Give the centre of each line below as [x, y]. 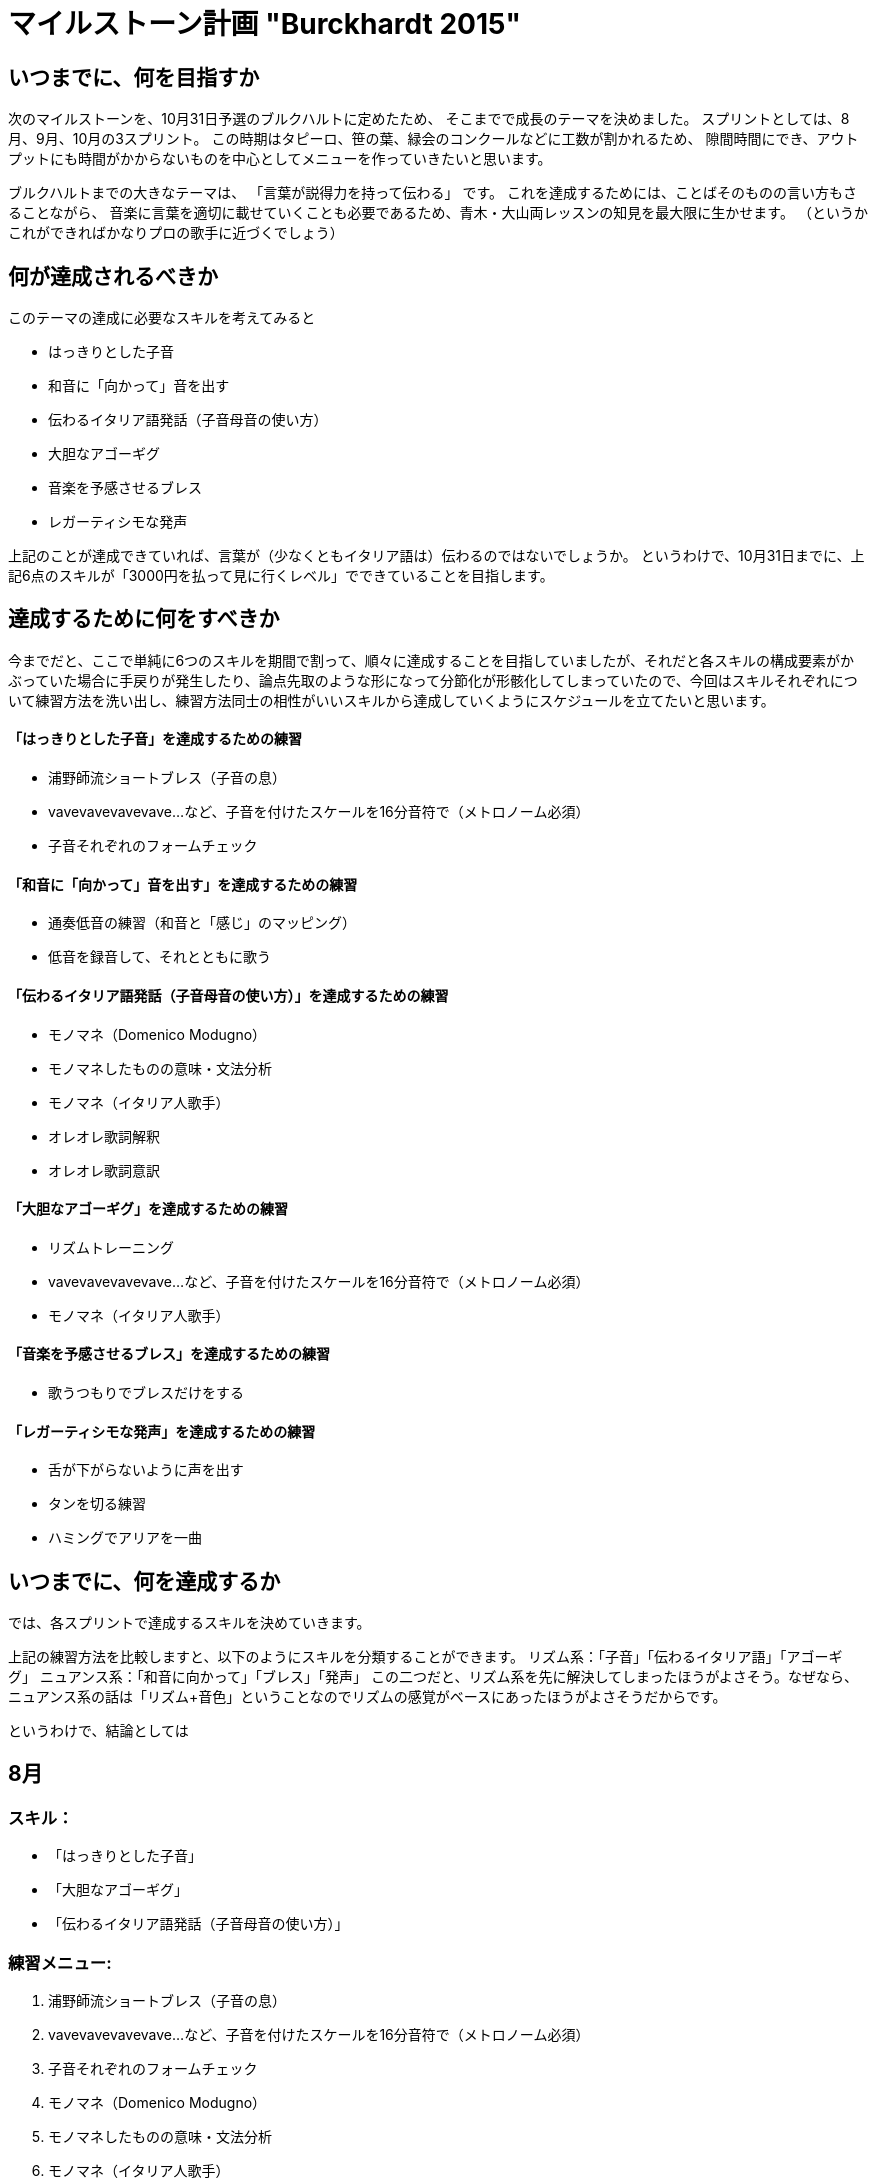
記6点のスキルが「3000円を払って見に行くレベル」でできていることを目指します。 [281, 576]
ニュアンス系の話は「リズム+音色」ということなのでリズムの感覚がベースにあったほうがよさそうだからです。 [367, 1697]
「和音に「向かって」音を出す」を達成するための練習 [183, 884]
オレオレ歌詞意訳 [104, 1170]
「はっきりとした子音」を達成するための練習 [155, 739]
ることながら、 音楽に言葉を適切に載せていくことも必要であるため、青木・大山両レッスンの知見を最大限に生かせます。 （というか [438, 213]
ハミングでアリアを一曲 [125, 1538]
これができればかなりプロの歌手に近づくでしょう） [176, 233]
